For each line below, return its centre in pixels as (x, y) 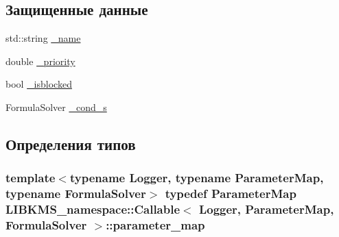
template (31, 178)
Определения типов (71, 144)
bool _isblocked (39, 84)
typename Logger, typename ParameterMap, (197, 178)
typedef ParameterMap (231, 194)
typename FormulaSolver (76, 194)
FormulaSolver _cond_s (56, 107)
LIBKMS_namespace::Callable (93, 209)
